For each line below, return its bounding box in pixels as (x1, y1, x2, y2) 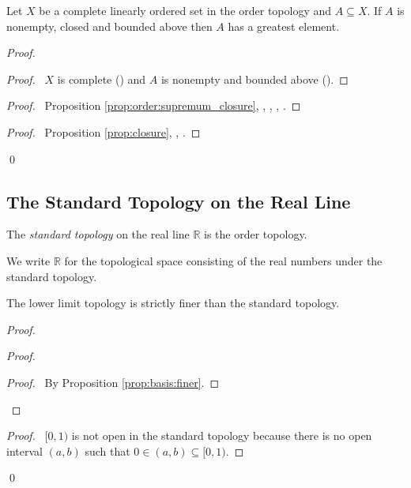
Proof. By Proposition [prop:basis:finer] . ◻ (6, 374, 220, 390)
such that (85, 442, 130, 459)
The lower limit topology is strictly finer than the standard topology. (6, 295, 340, 311)
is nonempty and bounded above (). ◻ (160, 70, 349, 87)
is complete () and (57, 70, 146, 87)
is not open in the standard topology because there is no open (71, 427, 372, 444)
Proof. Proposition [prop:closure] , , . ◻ (6, 123, 201, 140)
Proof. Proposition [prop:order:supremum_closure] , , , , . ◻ (6, 97, 301, 114)
